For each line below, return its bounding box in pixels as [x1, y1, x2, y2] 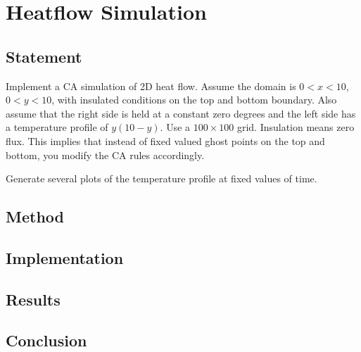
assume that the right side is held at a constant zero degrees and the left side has [6, 106, 356, 120]
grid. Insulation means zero [236, 120, 355, 134]
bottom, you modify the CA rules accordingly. [6, 147, 205, 162]
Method [6, 206, 64, 227]
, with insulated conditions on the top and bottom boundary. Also [51, 92, 337, 107]
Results [6, 288, 61, 310]
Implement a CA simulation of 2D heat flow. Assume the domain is [6, 78, 296, 93]
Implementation [6, 246, 124, 268]
